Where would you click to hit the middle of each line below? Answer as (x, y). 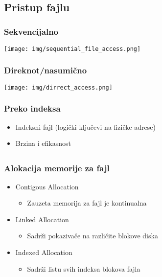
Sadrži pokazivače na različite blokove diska (93, 236)
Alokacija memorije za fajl (57, 168)
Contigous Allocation (47, 186)
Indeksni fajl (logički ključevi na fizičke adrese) (85, 127)
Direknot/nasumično (46, 70)
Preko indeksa (32, 108)
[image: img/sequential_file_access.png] (72, 49)
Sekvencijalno (31, 31)
